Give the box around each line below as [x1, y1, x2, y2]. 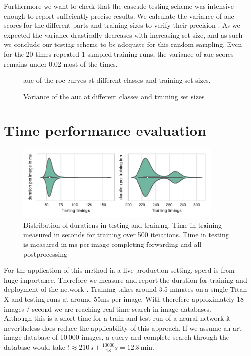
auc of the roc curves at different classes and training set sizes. [23, 75, 211, 85]
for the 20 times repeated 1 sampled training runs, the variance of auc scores [4, 48, 234, 59]
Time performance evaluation [4, 120, 206, 140]
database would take [4, 341, 65, 352]
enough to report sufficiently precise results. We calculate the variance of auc [4, 10, 234, 21]
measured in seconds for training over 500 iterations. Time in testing [23, 229, 229, 240]
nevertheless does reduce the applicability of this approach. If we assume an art [4, 322, 242, 333]
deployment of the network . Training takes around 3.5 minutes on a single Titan [4, 284, 247, 294]
